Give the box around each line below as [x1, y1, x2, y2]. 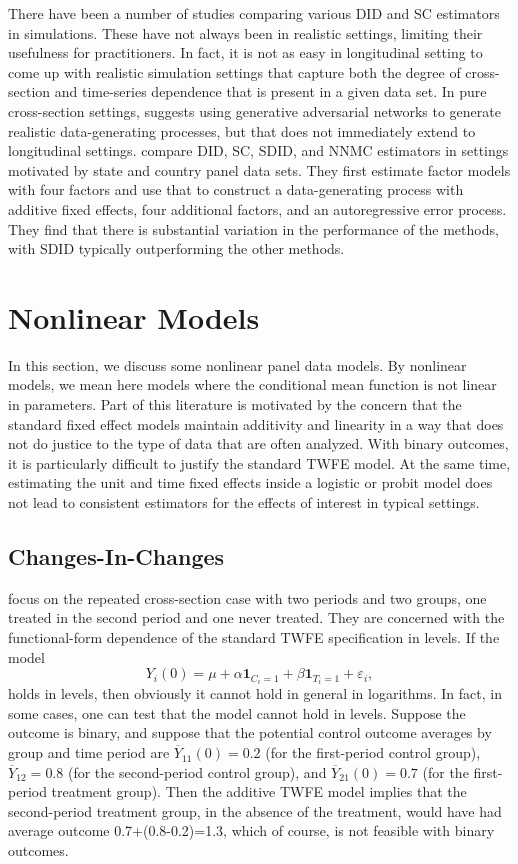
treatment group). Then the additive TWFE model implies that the [51, 781, 467, 802]
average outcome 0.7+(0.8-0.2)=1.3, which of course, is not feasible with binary [8, 820, 495, 841]
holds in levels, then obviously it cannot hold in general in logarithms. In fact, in [8, 683, 502, 704]
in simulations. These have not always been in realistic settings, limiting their [8, 22, 483, 43]
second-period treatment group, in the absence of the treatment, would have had [8, 800, 502, 821]
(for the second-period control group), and [67, 761, 327, 782]
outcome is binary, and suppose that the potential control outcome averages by [8, 722, 492, 743]
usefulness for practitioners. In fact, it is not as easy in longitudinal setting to [8, 42, 483, 63]
